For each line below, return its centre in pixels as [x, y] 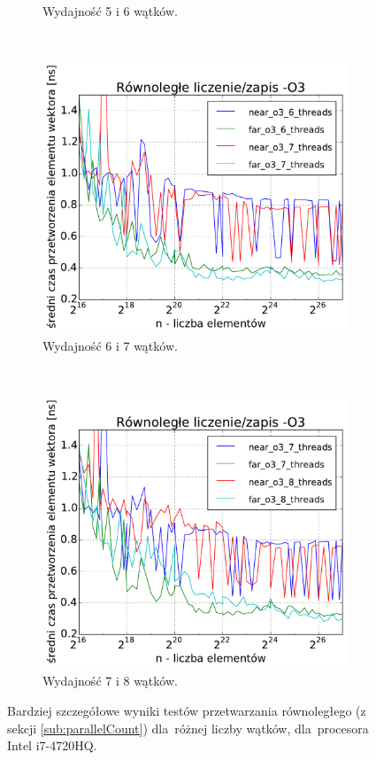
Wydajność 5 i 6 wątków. [110, 11]
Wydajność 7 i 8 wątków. [110, 681]
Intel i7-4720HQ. [52, 745]
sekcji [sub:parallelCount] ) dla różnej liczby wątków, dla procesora [188, 728]
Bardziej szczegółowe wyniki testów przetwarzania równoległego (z [187, 710]
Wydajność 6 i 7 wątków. [110, 346]
